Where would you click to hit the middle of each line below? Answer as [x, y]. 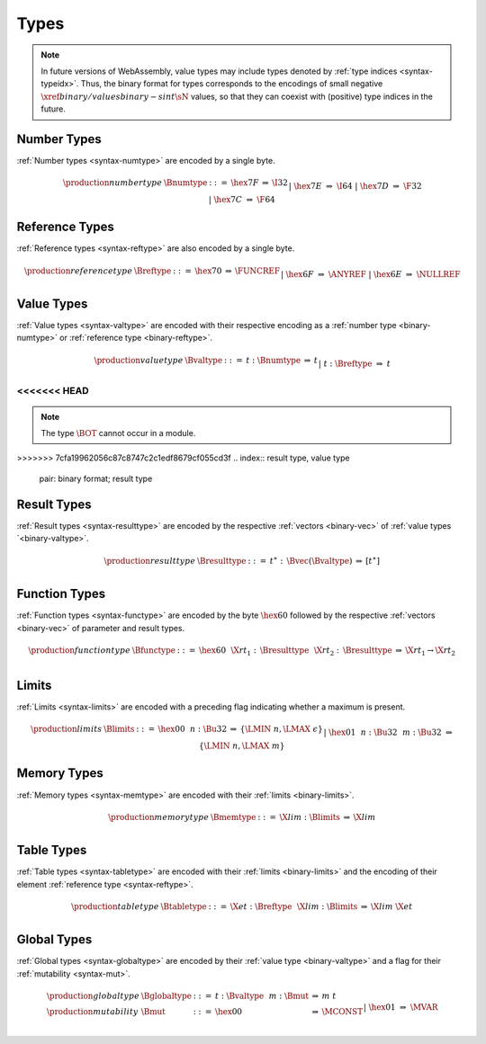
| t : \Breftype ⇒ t [355, 363]
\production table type [115, 906]
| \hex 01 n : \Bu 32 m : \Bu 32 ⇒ [388, 732]
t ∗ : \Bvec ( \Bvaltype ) [311, 560]
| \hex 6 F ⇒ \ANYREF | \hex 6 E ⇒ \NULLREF [370, 274]
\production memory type [159, 817]
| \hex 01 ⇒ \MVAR [400, 1007]
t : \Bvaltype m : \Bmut [262, 995]
